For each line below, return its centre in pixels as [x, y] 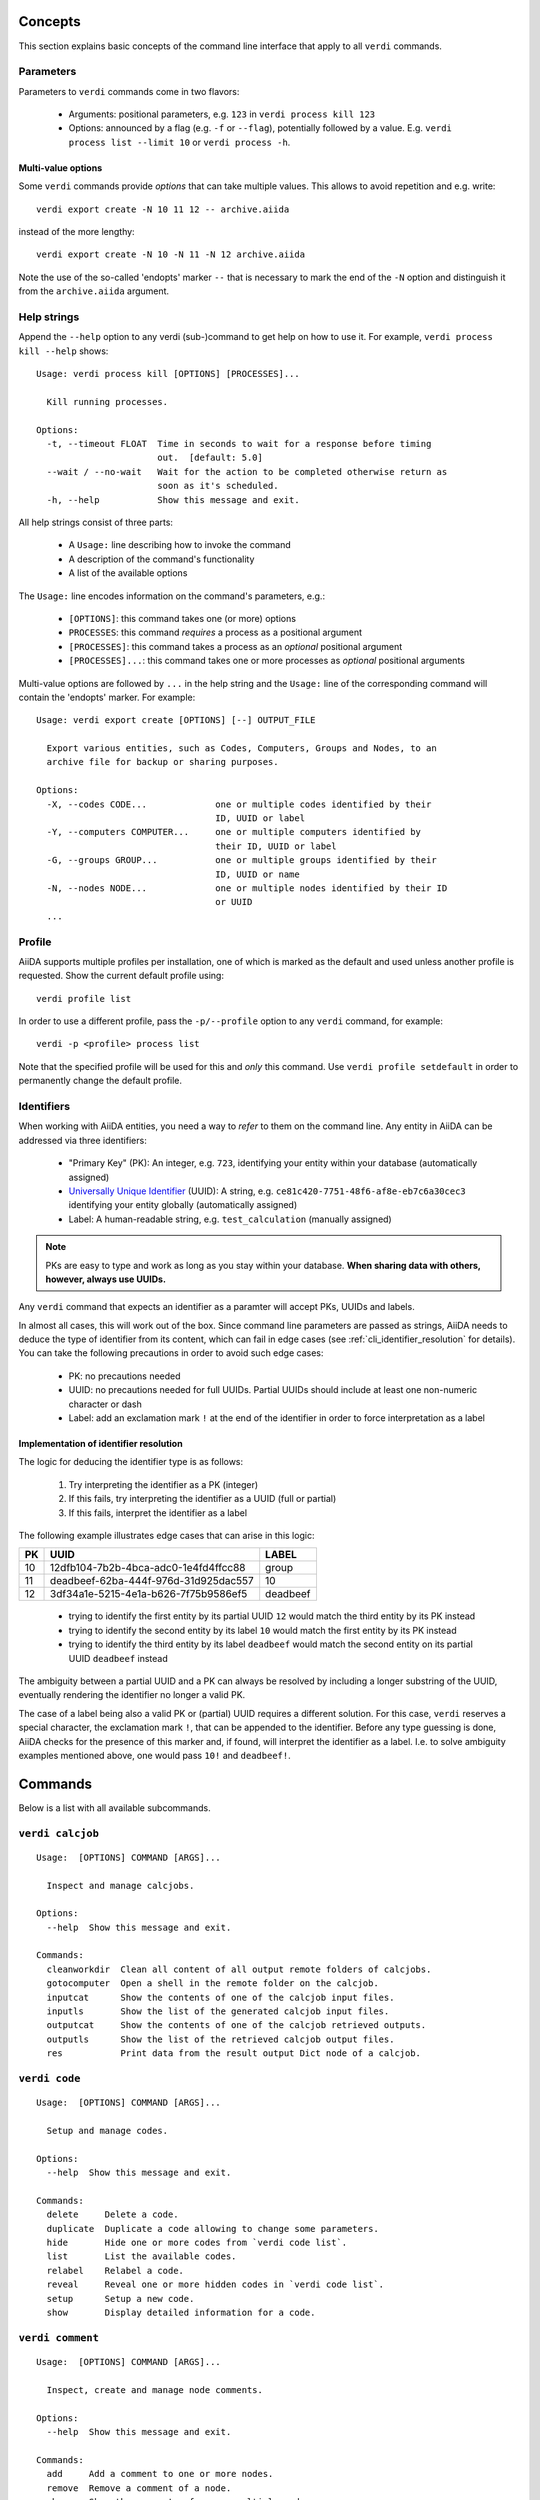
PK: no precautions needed [124, 1376]
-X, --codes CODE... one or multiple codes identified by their [239, 804]
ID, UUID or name [257, 874]
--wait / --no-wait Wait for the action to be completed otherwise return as [247, 471]
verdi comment [59, 2337]
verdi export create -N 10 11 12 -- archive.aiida [163, 209]
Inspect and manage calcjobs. [120, 1885]
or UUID [234, 902]
